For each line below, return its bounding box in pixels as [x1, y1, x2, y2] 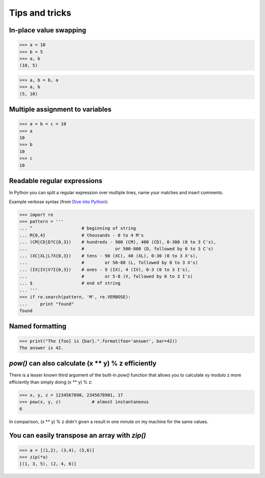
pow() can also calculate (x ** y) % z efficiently [9, 359, 157, 368]
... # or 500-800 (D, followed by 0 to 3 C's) [19, 246, 213, 252]
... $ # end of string [19, 280, 121, 286]
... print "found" [19, 301, 74, 307]
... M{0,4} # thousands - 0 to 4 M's [19, 232, 144, 238]
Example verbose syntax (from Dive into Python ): [9, 199, 108, 205]
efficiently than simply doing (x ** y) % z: [9, 379, 93, 385]
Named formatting [9, 322, 67, 331]
